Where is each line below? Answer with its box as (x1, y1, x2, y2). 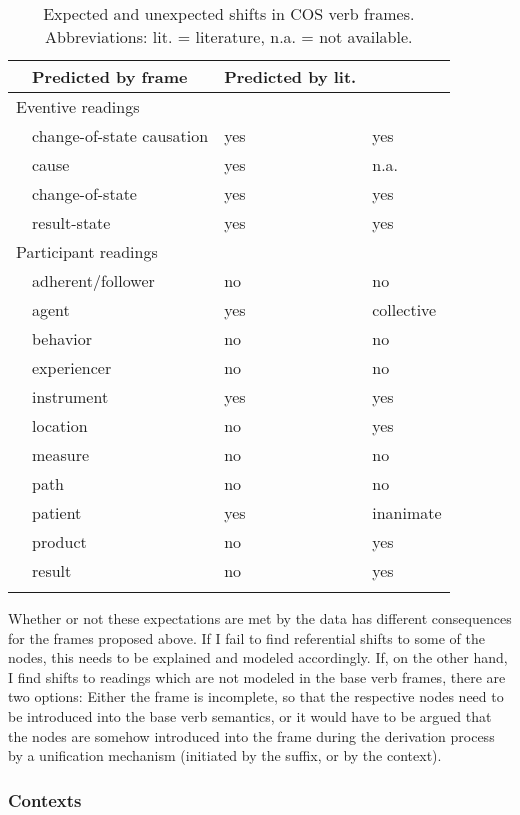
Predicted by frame (32, 65, 188, 88)
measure (32, 443, 90, 466)
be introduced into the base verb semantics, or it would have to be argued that (8, 705, 492, 726)
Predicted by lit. (224, 65, 357, 88)
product (32, 530, 87, 553)
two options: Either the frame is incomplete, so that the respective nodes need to (8, 686, 504, 707)
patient (32, 501, 82, 524)
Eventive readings (16, 95, 140, 118)
